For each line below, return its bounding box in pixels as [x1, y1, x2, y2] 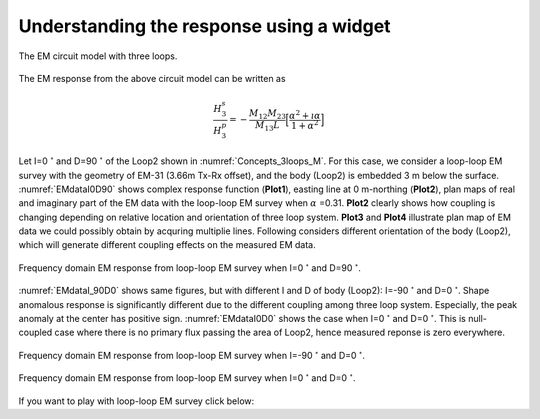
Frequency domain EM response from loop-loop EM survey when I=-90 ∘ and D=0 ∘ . [18, 348, 365, 361]
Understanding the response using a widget [18, 15, 391, 37]
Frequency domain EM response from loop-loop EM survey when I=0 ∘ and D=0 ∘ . [18, 371, 356, 384]
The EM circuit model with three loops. [18, 50, 178, 62]
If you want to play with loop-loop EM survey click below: [18, 395, 255, 407]
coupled [18, 326, 53, 339]
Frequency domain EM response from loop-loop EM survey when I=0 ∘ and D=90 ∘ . [18, 261, 362, 274]
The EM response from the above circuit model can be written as [18, 72, 286, 84]
